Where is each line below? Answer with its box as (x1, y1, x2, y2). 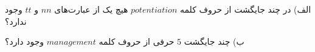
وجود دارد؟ (5, 35, 44, 48)
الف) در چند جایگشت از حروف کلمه (179, 3, 311, 15)
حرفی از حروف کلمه (99, 35, 175, 48)
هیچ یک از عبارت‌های (54, 3, 128, 15)
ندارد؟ (5, 15, 27, 27)
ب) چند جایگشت (184, 35, 244, 48)
